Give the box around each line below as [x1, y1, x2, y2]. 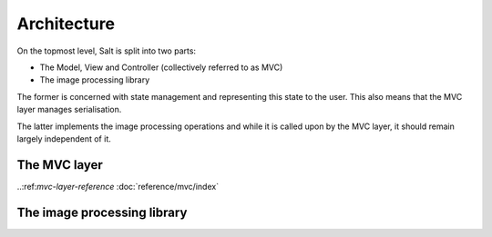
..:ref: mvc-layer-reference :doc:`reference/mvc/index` [16, 181, 219, 192]
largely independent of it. [16, 133, 111, 144]
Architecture [16, 14, 116, 34]
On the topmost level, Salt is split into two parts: [16, 45, 196, 56]
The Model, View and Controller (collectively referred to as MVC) [39, 62, 283, 73]
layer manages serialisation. [16, 104, 122, 115]
